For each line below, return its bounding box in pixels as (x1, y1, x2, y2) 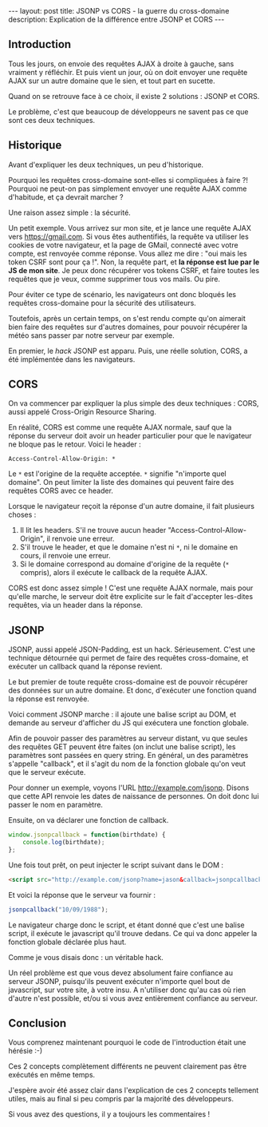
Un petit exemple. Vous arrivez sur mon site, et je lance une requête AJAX (8, 223, 251, 232)
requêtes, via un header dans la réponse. (8, 601, 144, 610)
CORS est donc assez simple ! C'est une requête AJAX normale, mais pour (8, 583, 254, 593)
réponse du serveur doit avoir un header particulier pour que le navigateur (8, 431, 253, 441)
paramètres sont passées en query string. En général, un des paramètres (8, 751, 249, 760)
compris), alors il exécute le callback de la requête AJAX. (19, 568, 208, 577)
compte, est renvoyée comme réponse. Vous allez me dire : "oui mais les (8, 248, 247, 258)
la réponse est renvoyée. (8, 694, 90, 704)
